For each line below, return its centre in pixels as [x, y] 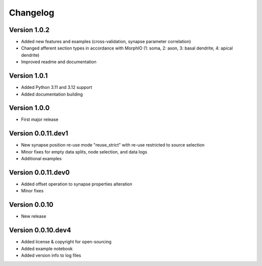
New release [34, 216]
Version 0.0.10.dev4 [40, 230]
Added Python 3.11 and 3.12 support [57, 87]
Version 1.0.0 [29, 108]
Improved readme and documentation [59, 62]
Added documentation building [52, 94]
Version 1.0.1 [28, 76]
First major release [40, 119]
